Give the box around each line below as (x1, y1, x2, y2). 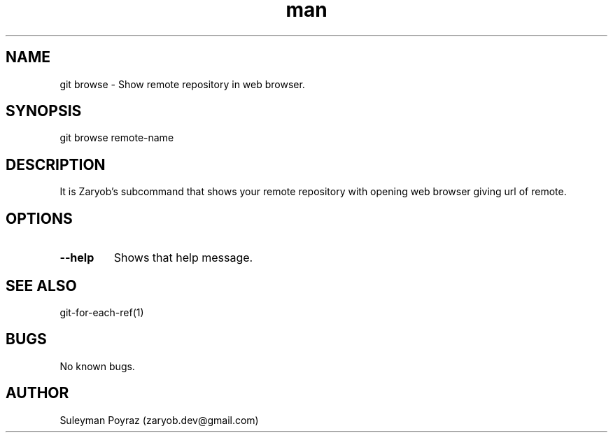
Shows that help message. (113, 250, 253, 265)
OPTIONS (6, 209, 73, 227)
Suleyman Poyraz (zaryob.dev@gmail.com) (59, 414, 259, 426)
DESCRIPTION (6, 155, 106, 174)
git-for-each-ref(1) (59, 306, 144, 318)
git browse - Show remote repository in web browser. (59, 78, 305, 90)
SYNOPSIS (6, 102, 82, 120)
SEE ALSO (6, 276, 77, 295)
